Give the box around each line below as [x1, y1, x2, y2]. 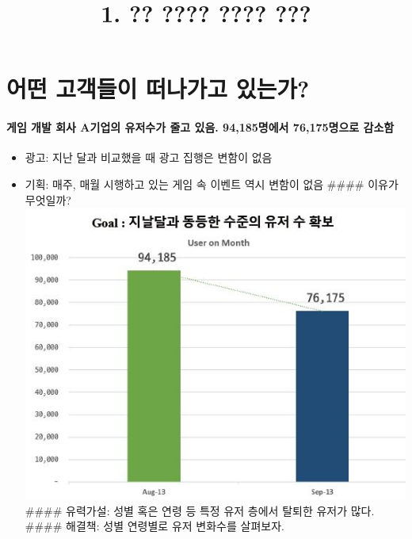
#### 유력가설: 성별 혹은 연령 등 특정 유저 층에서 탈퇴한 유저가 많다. [25, 502, 375, 518]
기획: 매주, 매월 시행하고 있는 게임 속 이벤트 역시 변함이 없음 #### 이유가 [25, 175, 399, 192]
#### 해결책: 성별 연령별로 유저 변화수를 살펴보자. [25, 518, 284, 534]
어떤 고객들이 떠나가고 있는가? [6, 72, 310, 105]
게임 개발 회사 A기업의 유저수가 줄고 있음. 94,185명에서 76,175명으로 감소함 [6, 119, 395, 136]
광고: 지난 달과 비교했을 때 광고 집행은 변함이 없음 [25, 149, 273, 166]
